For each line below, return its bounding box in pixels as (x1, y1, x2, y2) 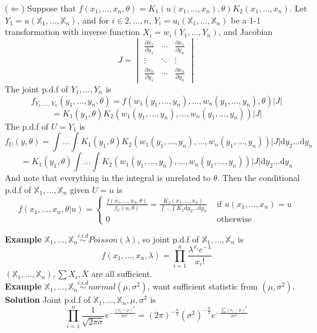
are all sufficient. (91, 267, 152, 280)
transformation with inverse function (5, 25, 140, 38)
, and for (77, 13, 109, 26)
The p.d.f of (5, 119, 49, 132)
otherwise (216, 215, 252, 224)
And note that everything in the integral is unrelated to (5, 171, 211, 184)
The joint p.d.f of (5, 83, 69, 95)
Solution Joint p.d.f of (5, 293, 90, 306)
